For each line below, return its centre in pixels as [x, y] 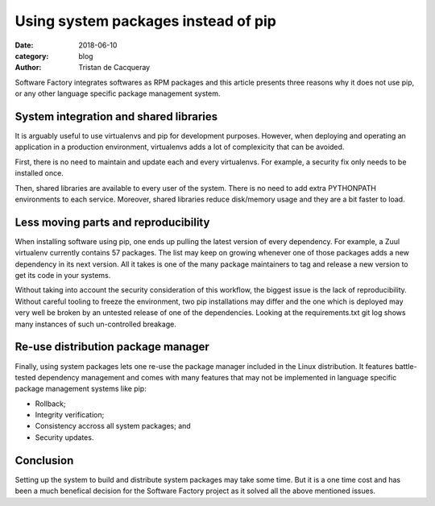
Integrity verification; [70, 415]
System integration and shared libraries [116, 116]
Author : [28, 68]
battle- [406, 366]
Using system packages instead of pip [146, 21]
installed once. [39, 173]
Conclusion [44, 460]
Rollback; [50, 404]
